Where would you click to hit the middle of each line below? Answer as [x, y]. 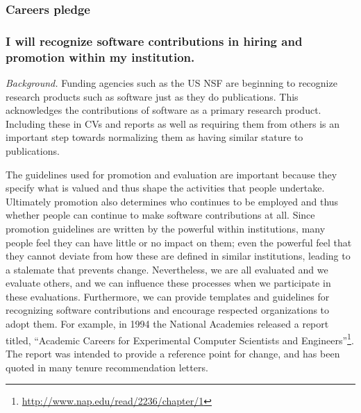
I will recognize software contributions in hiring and [154, 41]
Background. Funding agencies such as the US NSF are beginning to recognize [171, 82]
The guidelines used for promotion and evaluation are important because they [171, 174]
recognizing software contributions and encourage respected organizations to [168, 310]
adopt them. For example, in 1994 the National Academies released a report [167, 324]
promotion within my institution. [100, 57]
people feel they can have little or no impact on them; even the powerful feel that [179, 242]
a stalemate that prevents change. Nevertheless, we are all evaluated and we [167, 269]
